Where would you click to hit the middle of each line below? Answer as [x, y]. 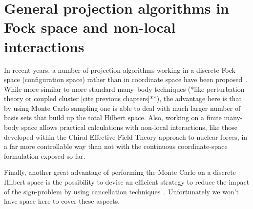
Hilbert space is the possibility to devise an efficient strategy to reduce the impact [127, 182]
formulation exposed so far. [45, 156]
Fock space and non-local [90, 27]
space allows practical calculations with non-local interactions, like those [129, 127]
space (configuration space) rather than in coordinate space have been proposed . [126, 79]
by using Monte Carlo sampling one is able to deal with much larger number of [122, 108]
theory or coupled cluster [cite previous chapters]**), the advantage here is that [123, 98]
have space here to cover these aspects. [62, 201]
